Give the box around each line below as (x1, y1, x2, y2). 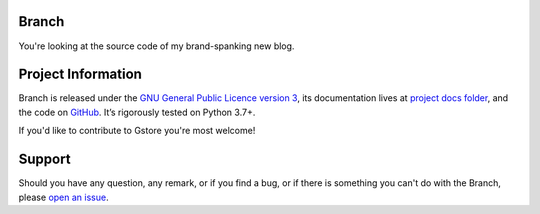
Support (18, 151, 71, 168)
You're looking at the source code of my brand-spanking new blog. (18, 40, 295, 52)
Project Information (18, 66, 142, 83)
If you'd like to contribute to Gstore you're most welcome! (18, 125, 256, 137)
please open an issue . (18, 191, 109, 203)
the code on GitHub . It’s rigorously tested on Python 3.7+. (18, 106, 256, 118)
